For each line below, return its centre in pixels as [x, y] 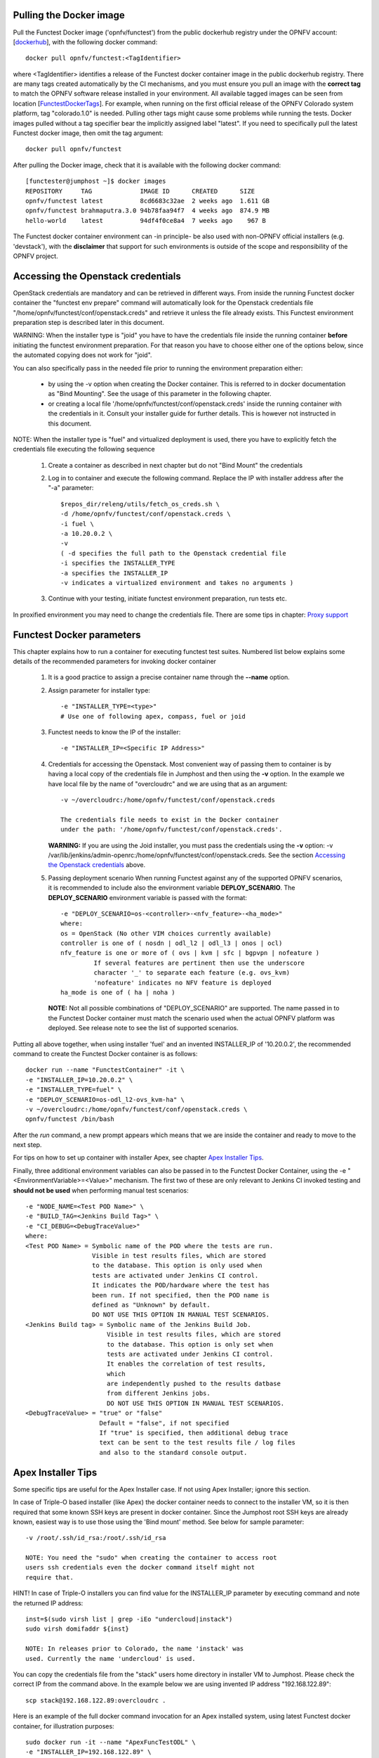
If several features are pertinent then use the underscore [199, 963]
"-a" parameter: [71, 488]
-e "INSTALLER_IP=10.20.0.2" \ [79, 1080]
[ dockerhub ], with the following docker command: [85, 41]
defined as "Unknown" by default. [151, 1305]
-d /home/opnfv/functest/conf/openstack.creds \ [146, 514]
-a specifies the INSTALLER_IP [114, 573]
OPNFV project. [36, 256]
